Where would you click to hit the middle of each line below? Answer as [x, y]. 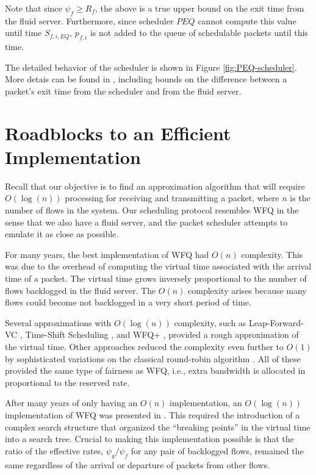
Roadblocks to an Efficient [118, 133]
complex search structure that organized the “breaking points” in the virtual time [158, 427]
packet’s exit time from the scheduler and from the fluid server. [123, 91]
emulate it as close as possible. [62, 234]
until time [23, 33]
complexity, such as [210, 322]
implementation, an [206, 403]
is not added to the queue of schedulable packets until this [199, 33]
